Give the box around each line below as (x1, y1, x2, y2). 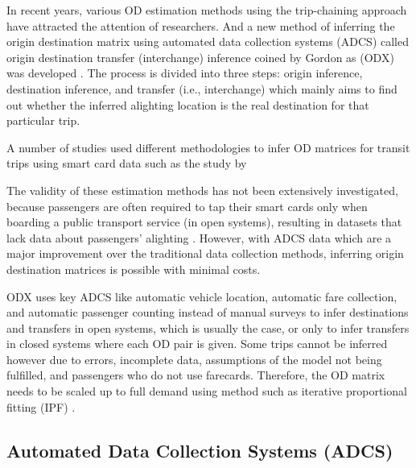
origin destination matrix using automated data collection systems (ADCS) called (6, 33, 409, 50)
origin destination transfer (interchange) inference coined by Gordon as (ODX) (6, 48, 394, 65)
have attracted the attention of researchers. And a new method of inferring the (6, 17, 395, 34)
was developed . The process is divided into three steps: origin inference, (6, 64, 363, 81)
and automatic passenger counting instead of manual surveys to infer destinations (6, 304, 409, 321)
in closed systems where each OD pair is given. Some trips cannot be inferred (6, 335, 388, 352)
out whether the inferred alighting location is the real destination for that (6, 96, 369, 113)
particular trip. (6, 112, 80, 129)
